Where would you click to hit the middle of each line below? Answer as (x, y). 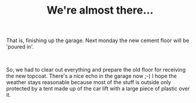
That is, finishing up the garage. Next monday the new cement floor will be (98, 41)
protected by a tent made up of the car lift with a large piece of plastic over (98, 89)
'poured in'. (20, 47)
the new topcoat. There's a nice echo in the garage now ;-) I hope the (91, 76)
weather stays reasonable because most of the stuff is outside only (89, 82)
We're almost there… (100, 10)
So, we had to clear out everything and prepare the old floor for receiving (96, 70)
